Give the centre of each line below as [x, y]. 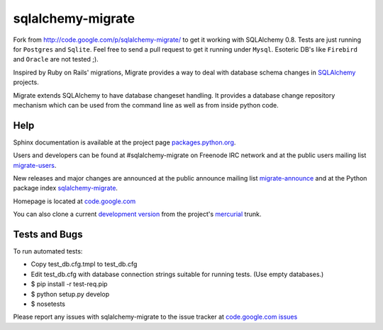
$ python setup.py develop [70, 294]
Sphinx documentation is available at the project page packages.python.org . [124, 142]
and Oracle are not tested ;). [56, 59]
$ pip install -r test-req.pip [69, 284]
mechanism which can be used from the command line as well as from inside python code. [146, 105]
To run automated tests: [48, 251]
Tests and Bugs [48, 234]
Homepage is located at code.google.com [74, 201]
